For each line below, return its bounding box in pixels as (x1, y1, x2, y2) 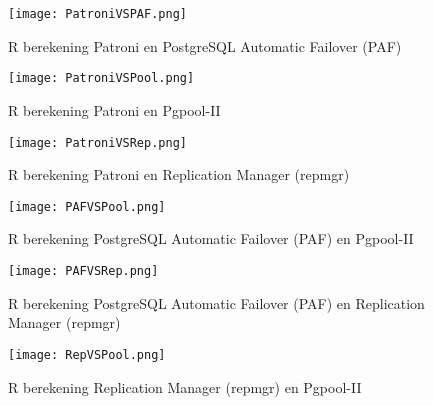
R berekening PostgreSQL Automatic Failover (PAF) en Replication (8, 292, 425, 313)
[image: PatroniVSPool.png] (8, 71, 195, 86)
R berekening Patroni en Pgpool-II (8, 99, 221, 120)
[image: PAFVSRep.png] (8, 264, 159, 278)
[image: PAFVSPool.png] (8, 199, 166, 214)
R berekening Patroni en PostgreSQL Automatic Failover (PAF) (8, 35, 402, 56)
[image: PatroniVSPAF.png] (8, 7, 187, 21)
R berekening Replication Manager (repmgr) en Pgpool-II (8, 376, 362, 397)
